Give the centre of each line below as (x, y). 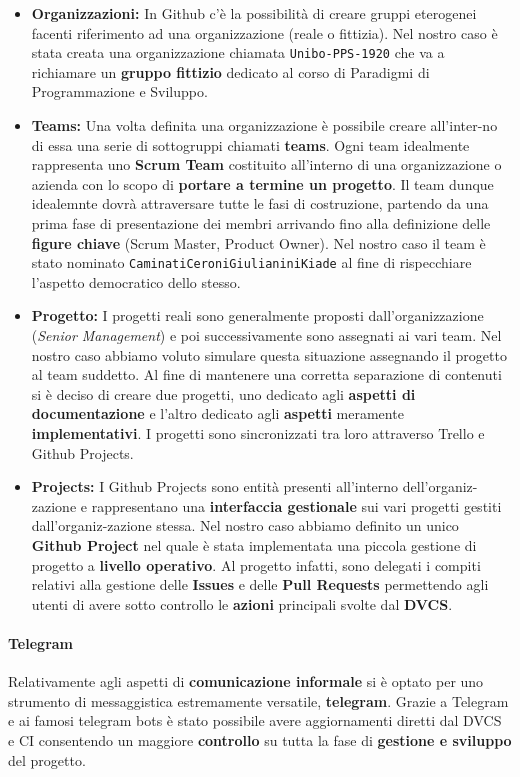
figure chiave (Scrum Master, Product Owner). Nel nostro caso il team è (258, 242)
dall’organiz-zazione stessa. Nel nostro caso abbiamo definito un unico (245, 525)
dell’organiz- (440, 486)
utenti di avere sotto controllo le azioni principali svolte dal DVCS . (242, 603)
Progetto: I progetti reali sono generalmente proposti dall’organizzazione (257, 315)
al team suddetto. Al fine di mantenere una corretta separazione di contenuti (266, 374)
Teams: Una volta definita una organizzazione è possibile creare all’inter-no (264, 125)
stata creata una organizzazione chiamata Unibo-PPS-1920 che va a (238, 52)
